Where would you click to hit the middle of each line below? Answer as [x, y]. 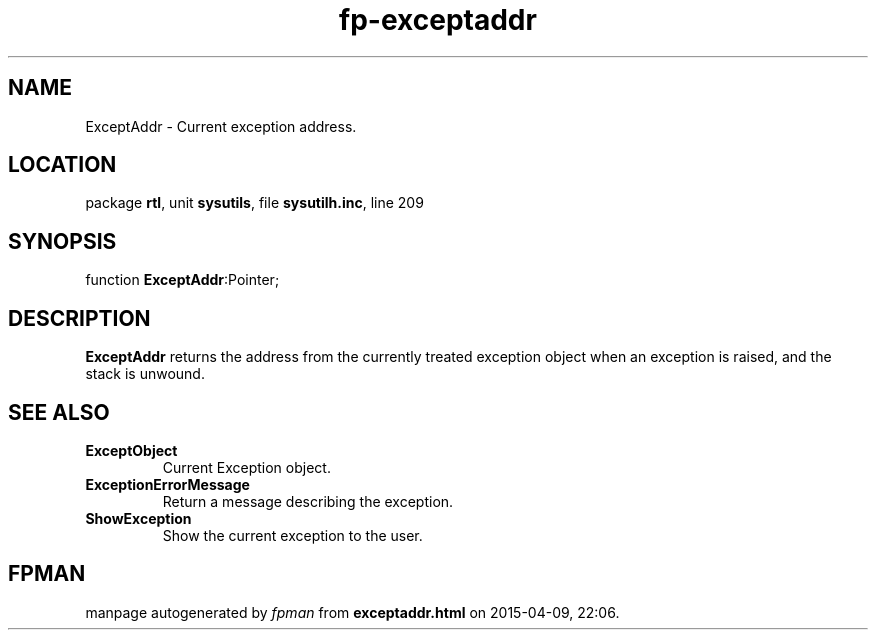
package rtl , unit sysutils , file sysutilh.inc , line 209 [254, 203]
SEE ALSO [59, 412]
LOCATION [62, 165]
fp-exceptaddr [438, 20]
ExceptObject [131, 450]
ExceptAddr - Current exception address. [221, 126]
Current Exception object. [246, 467]
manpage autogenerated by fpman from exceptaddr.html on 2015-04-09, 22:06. [352, 612]
